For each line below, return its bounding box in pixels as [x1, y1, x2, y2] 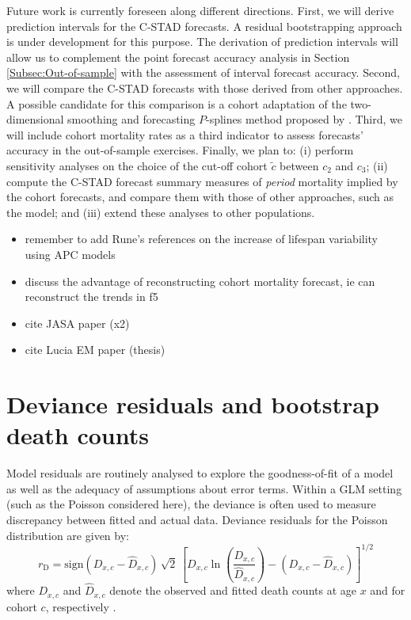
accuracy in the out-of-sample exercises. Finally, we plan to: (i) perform [6, 142, 354, 158]
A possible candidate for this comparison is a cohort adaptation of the [6, 95, 347, 112]
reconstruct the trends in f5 [25, 288, 158, 305]
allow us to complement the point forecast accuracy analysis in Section [6, 48, 350, 65]
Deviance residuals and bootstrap [6, 388, 379, 420]
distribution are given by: [6, 527, 129, 543]
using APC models [25, 245, 116, 262]
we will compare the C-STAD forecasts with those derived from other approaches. [6, 79, 403, 96]
